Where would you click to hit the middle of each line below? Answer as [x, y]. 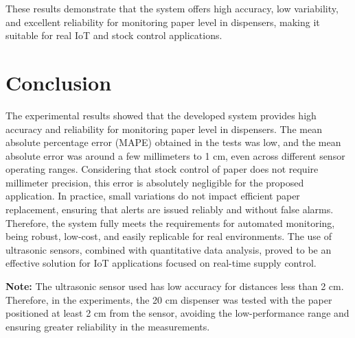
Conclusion [59, 82]
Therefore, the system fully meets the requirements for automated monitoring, [170, 222]
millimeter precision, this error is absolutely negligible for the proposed [155, 182]
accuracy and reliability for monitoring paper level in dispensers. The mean [164, 129]
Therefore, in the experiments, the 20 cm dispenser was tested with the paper [169, 299]
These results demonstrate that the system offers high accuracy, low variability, [172, 8]
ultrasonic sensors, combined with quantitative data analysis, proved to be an [169, 249]
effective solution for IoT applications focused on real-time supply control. [161, 263]
